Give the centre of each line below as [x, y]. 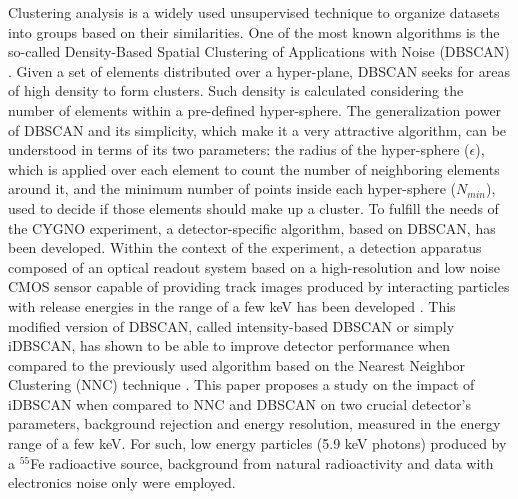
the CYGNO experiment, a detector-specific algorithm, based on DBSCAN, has [252, 227]
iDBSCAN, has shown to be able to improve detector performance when [229, 345]
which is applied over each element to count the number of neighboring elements [254, 168]
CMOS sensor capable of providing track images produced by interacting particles [259, 286]
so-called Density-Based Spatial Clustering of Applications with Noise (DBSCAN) [259, 51]
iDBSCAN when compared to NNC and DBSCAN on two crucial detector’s [239, 403]
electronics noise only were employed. [122, 482]
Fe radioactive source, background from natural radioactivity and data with [262, 462]
